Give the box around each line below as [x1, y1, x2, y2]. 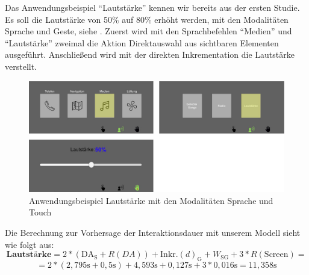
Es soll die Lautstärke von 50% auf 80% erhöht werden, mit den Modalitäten [5, 13, 289, 25]
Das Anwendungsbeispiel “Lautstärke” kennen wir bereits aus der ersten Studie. [5, 1, 300, 13]
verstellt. [5, 60, 37, 72]
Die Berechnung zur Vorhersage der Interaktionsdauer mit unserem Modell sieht [5, 226, 301, 239]
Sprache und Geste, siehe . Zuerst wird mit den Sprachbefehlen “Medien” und [5, 25, 292, 37]
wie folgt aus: [5, 238, 54, 250]
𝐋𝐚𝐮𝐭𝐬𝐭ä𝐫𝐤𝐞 [6, 250, 52, 259]
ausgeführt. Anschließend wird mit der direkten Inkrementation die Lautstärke [5, 48, 295, 61]
